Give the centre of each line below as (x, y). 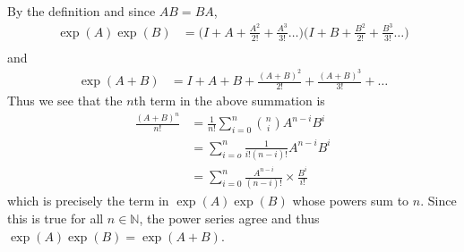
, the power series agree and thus (229, 218)
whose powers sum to (351, 201)
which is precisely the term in (88, 201)
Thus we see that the (65, 100)
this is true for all (56, 218)
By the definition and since (82, 11)
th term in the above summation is (229, 100)
